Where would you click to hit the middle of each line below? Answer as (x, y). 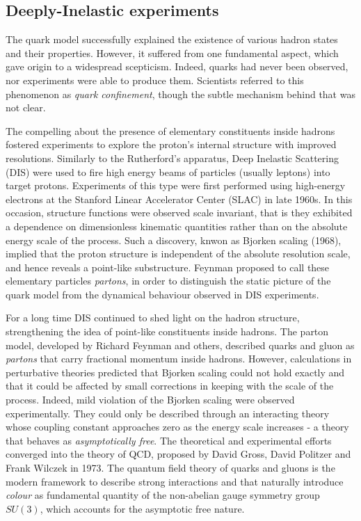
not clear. (26, 107)
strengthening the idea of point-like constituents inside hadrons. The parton (167, 331)
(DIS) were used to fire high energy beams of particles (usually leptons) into (168, 171)
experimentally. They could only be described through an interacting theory (168, 413)
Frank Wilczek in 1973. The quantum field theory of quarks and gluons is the (170, 468)
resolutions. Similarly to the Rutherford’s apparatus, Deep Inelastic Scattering (172, 158)
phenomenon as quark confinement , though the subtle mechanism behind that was (180, 94)
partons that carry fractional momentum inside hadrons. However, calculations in (179, 359)
